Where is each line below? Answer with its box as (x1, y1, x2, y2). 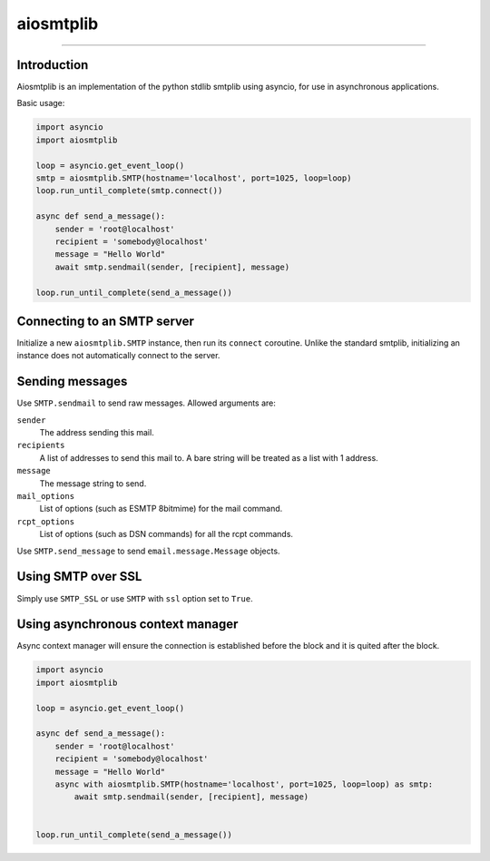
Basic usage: (16, 98, 65, 109)
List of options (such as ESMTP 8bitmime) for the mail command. (39, 504, 283, 514)
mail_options (16, 491, 75, 502)
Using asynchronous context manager (16, 617, 239, 632)
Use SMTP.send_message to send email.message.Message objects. (16, 545, 280, 556)
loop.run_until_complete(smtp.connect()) (35, 186, 223, 196)
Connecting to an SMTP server (16, 313, 195, 328)
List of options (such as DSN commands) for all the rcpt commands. (39, 529, 294, 540)
